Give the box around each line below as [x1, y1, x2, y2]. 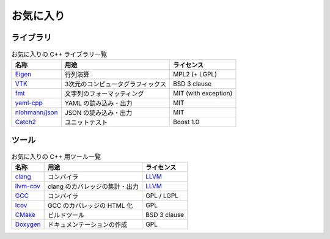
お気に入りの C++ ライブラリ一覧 [11, 50, 107, 59]
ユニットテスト [64, 118, 108, 127]
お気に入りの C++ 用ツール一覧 [11, 153, 101, 161]
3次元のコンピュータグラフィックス [64, 80, 166, 89]
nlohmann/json [15, 108, 58, 117]
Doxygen [15, 220, 41, 229]
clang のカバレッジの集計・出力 [48, 182, 139, 191]
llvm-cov [15, 182, 41, 191]
